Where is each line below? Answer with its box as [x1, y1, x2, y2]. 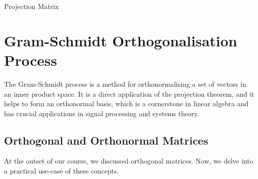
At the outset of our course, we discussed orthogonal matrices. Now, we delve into [4, 156, 254, 166]
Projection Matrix [4, 1, 59, 11]
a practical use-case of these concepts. [4, 166, 119, 176]
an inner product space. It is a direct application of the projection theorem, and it [4, 88, 255, 99]
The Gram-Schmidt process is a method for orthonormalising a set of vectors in [4, 78, 247, 89]
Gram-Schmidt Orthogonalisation [4, 30, 238, 50]
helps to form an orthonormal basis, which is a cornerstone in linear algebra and [4, 98, 249, 109]
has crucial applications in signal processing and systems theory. [4, 108, 199, 118]
